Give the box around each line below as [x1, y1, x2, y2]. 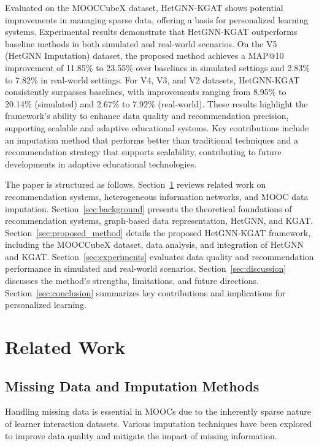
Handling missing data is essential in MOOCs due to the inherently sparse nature [5, 405, 311, 418]
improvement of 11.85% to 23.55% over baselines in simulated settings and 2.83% [5, 61, 310, 74]
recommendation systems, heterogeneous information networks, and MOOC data [5, 190, 309, 202]
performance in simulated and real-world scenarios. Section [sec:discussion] [5, 262, 286, 275]
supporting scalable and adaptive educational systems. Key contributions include [5, 121, 309, 134]
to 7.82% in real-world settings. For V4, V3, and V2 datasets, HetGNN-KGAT [5, 73, 300, 86]
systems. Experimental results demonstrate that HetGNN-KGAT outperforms [5, 25, 298, 38]
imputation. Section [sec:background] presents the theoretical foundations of [5, 202, 292, 215]
